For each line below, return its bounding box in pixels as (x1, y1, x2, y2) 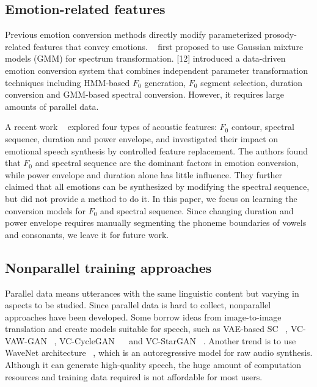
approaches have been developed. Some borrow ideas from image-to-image (5, 310, 282, 323)
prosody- (264, 28, 297, 41)
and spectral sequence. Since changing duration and (100, 204, 294, 217)
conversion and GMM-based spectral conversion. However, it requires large (5, 88, 284, 101)
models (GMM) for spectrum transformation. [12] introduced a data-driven (5, 52, 286, 65)
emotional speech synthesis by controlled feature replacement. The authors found (5, 144, 308, 157)
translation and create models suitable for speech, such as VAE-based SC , (5, 322, 288, 335)
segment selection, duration (200, 76, 303, 89)
